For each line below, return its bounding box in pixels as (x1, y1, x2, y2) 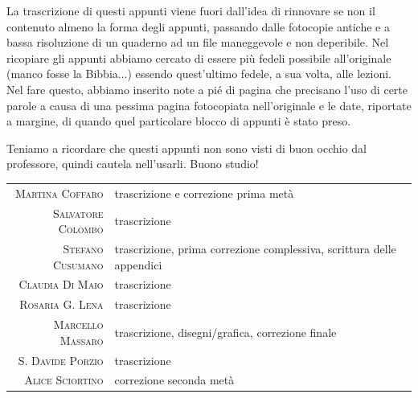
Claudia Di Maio (18, 276, 104, 293)
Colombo (58, 220, 104, 237)
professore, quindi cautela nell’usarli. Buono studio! (6, 155, 259, 172)
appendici (114, 256, 162, 273)
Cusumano (52, 256, 104, 273)
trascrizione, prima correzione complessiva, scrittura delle (114, 240, 396, 256)
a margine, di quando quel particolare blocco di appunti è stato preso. (6, 113, 351, 129)
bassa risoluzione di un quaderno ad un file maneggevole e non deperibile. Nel (6, 34, 389, 51)
